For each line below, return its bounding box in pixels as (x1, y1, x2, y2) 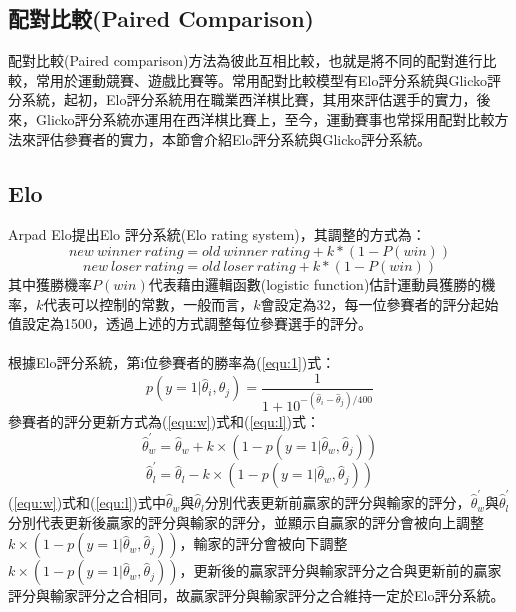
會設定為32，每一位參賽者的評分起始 (260, 293, 499, 314)
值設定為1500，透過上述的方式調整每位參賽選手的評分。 (8, 313, 372, 334)
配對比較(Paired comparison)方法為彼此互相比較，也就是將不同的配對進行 (8, 50, 483, 71)
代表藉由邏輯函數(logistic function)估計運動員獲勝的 (148, 273, 482, 294)
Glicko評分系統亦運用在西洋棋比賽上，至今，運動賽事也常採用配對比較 (35, 108, 495, 129)
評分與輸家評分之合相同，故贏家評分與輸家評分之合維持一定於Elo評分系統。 (8, 585, 505, 606)
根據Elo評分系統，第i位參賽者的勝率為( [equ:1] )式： (8, 352, 336, 373)
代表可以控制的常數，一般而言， (43, 293, 254, 314)
